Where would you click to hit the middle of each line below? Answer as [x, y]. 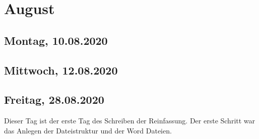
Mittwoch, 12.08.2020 [61, 70]
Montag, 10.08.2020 [56, 40]
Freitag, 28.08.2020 [54, 99]
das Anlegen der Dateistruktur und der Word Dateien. [88, 130]
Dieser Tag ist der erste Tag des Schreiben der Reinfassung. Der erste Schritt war [130, 121]
